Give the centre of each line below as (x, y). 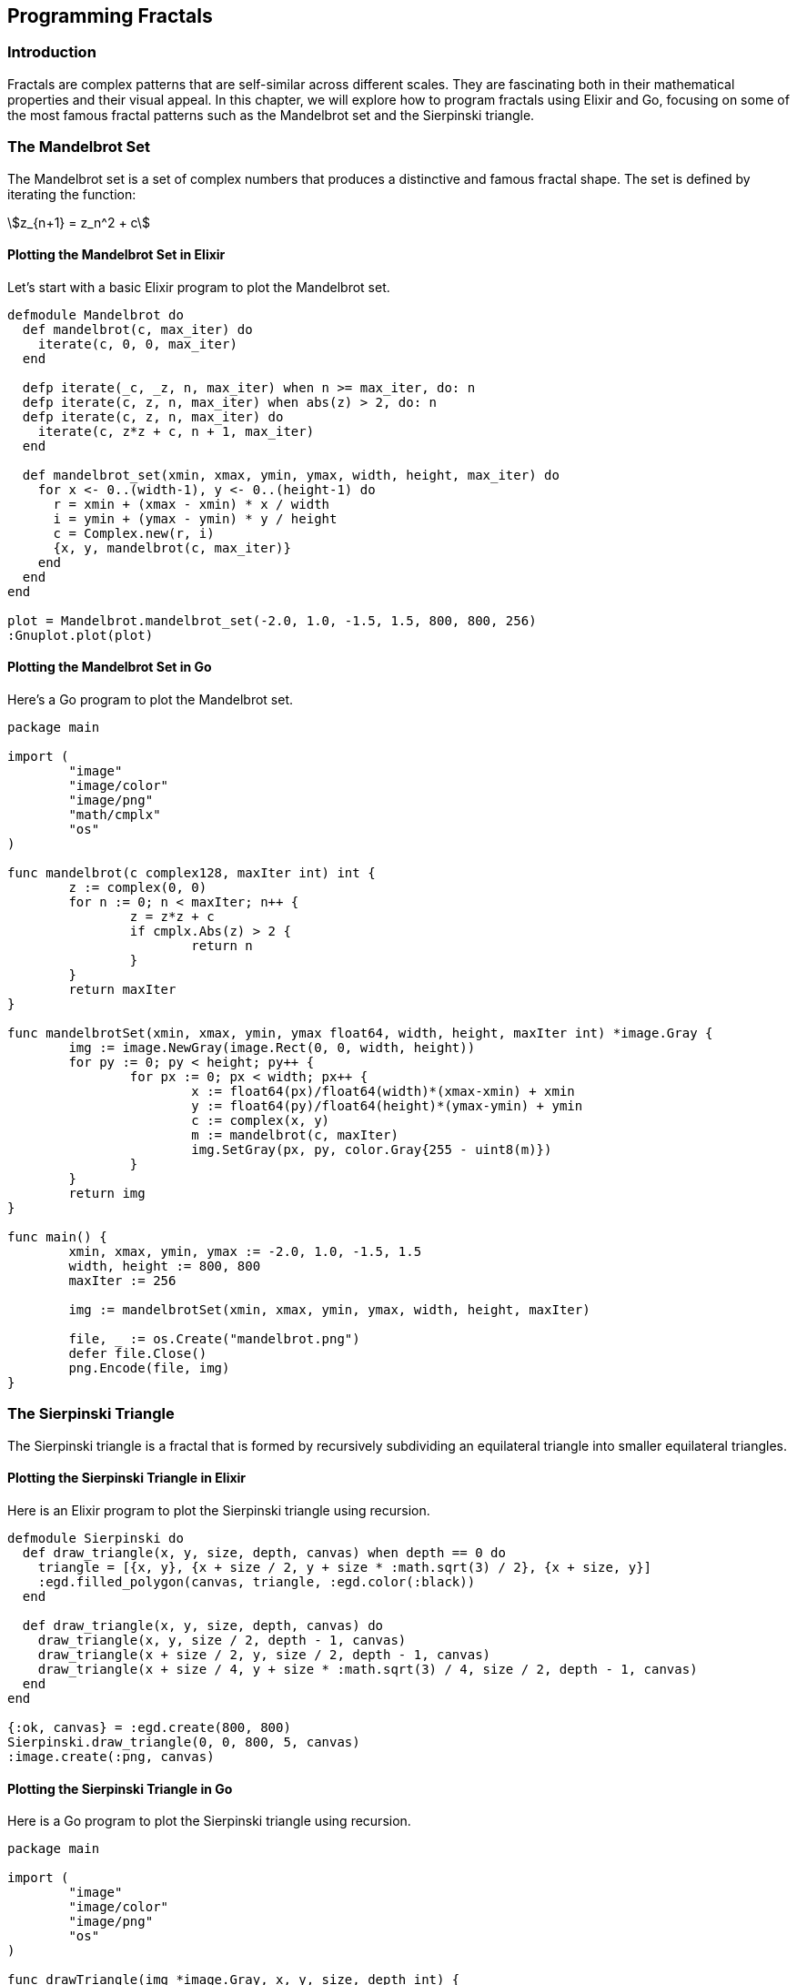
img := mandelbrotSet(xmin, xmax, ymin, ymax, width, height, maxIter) (329, 1309)
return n (222, 945)
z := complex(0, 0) (138, 887)
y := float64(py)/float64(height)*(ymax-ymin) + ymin (387, 1105)
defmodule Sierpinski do (96, 1538)
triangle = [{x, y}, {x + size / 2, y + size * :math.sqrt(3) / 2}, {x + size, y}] (345, 1567)
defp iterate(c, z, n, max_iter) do (153, 416)
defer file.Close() (138, 1353)
